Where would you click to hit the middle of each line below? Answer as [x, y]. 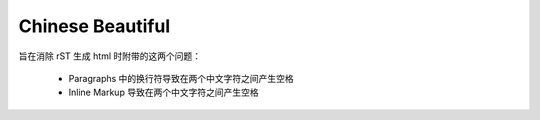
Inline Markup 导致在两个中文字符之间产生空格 [163, 92]
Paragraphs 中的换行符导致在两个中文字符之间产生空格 [181, 78]
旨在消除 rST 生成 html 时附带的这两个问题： [110, 56]
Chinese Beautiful [94, 26]
